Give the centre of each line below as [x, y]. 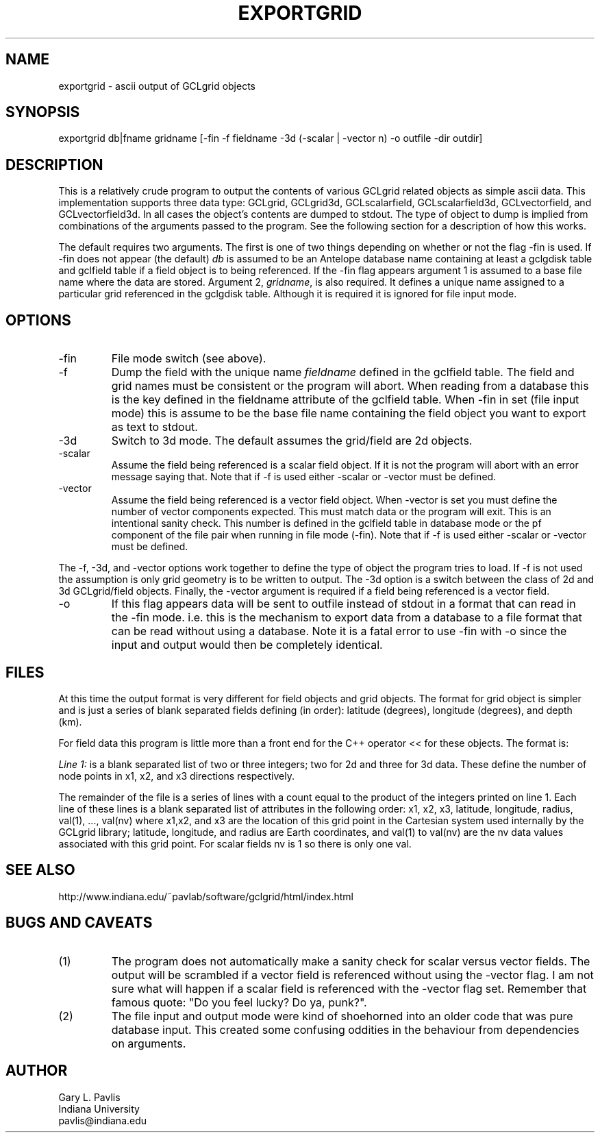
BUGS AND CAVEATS [79, 923]
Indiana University [99, 1109]
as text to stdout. [154, 427]
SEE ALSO [40, 870]
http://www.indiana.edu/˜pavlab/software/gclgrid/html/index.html [206, 896]
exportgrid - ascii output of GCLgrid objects [157, 86]
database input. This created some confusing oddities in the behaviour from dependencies [345, 1029]
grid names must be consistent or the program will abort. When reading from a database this [350, 386]
